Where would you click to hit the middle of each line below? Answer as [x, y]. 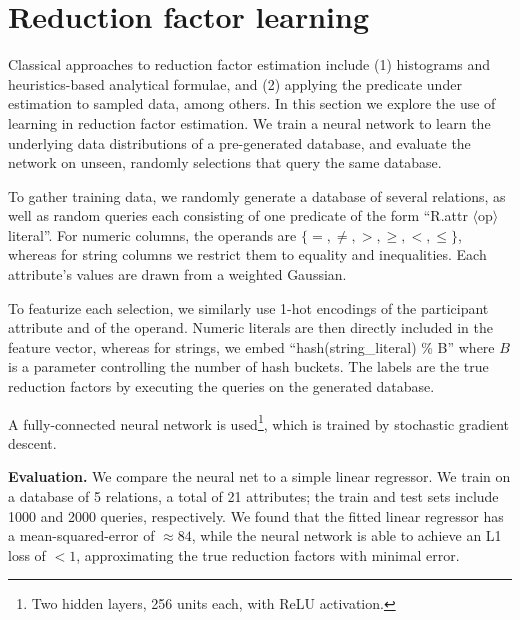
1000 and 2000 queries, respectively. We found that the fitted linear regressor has [256, 515]
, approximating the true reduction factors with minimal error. [268, 554]
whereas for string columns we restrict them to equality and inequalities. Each [247, 254]
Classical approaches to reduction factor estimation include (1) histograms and [249, 64]
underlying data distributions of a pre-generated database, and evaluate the [239, 142]
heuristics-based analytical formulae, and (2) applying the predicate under [235, 83]
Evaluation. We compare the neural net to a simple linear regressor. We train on [259, 476]
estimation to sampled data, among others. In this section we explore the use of [252, 103]
